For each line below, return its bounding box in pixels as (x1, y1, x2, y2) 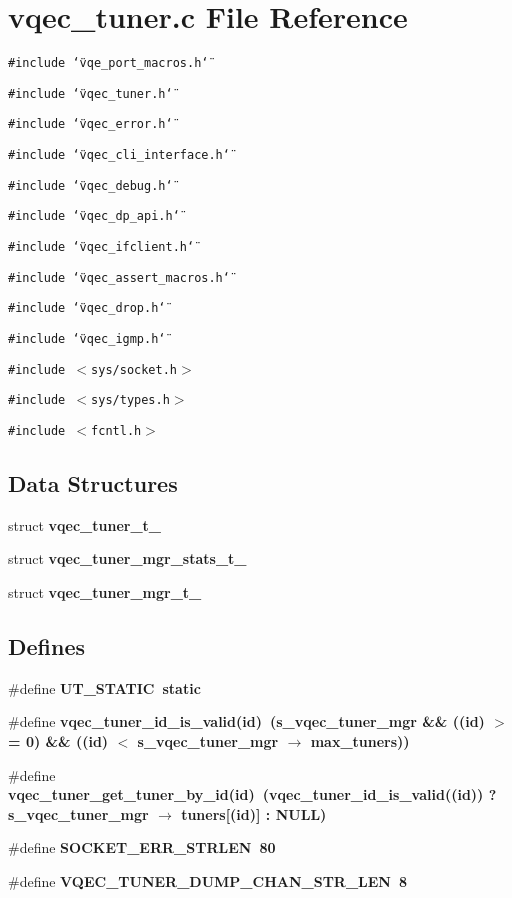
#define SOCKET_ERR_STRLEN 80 (8, 837, 276, 858)
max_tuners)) (310, 731, 410, 752)
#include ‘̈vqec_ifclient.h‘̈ (8, 240, 195, 255)
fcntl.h (91, 424, 142, 438)
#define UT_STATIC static (8, 677, 201, 698)
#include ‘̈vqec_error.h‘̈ (8, 117, 173, 132)
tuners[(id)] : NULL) (181, 803, 327, 824)
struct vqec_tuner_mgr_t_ (8, 582, 202, 603)
